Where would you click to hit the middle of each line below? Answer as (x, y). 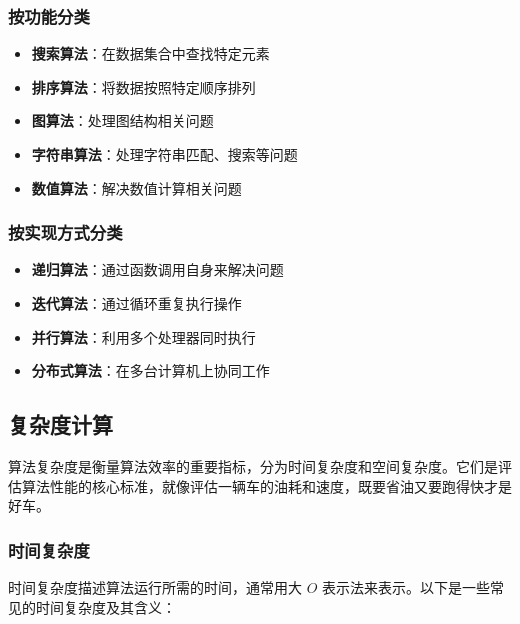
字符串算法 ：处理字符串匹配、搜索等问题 (164, 154)
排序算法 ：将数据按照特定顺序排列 (143, 86)
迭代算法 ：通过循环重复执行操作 (136, 303)
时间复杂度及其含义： (105, 606)
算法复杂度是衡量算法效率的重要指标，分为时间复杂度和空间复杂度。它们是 (253, 465)
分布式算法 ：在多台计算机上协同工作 (150, 370)
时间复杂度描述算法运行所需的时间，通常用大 (155, 586)
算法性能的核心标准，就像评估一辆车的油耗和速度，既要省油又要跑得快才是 (266, 485)
